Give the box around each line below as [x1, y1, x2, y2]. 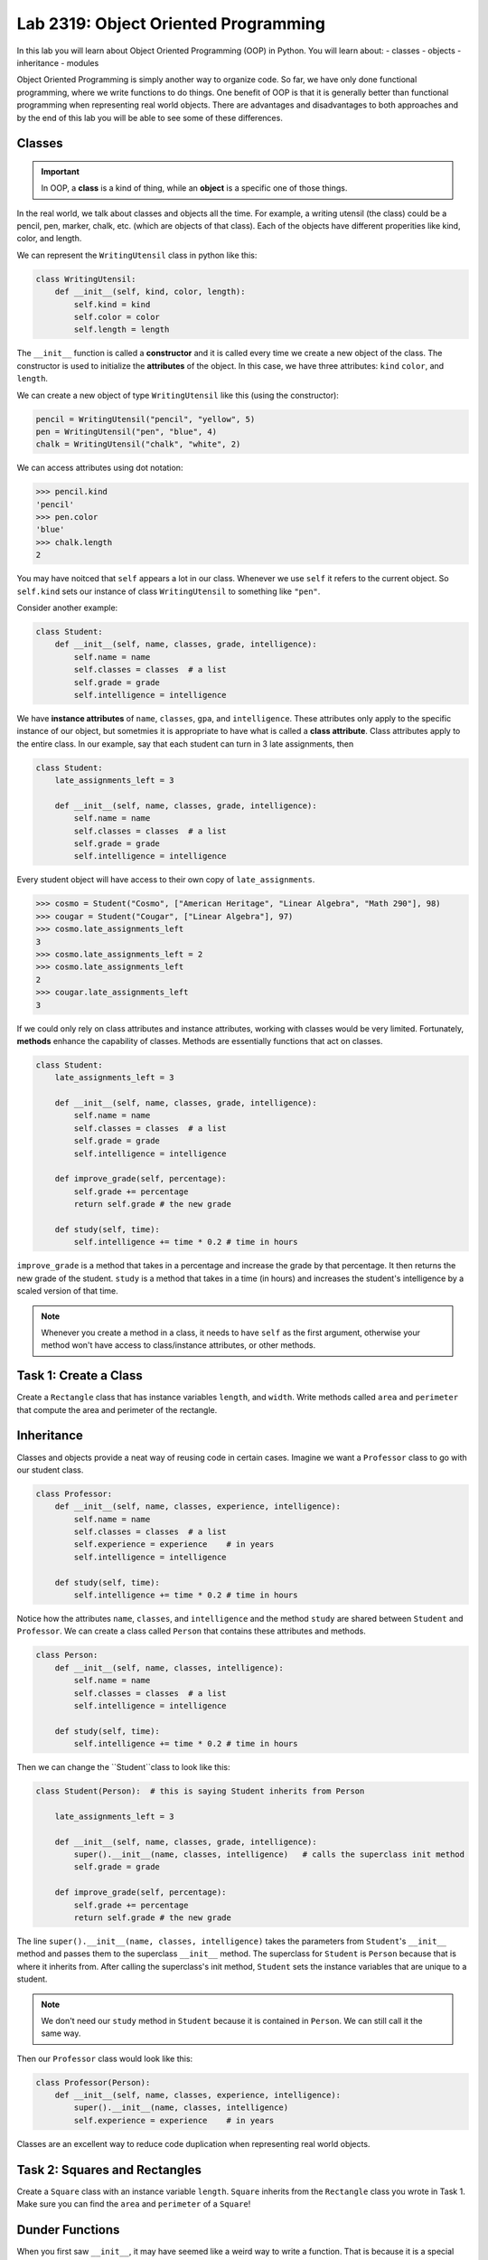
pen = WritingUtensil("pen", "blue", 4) [35, 426, 217, 437]
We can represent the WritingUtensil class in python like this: [16, 250, 258, 260]
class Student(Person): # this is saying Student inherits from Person [35, 1786, 365, 1796]
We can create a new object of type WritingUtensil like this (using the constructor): [16, 390, 339, 400]
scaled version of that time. [16, 1285, 119, 1296]
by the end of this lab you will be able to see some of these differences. [16, 112, 284, 123]
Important [41, 165, 80, 176]
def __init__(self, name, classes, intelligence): [54, 1662, 284, 1672]
